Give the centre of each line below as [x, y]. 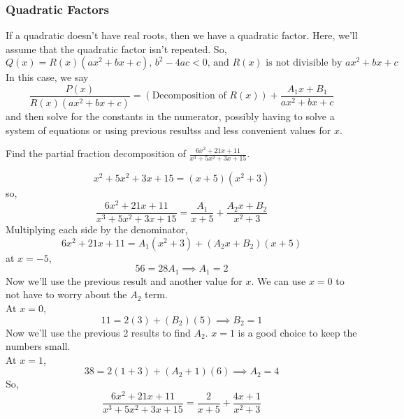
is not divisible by [304, 63]
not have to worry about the [66, 294]
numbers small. [38, 346]
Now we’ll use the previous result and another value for [124, 280]
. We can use [279, 280]
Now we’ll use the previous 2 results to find [98, 332]
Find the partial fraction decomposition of [96, 153]
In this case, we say [47, 77]
